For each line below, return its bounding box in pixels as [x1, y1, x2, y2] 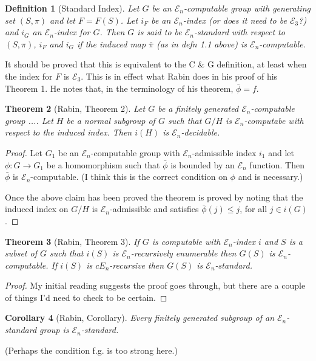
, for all [240, 202, 267, 215]
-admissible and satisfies [109, 202, 199, 215]
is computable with [152, 235, 221, 247]
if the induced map [77, 37, 146, 50]
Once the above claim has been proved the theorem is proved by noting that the [5, 190, 303, 203]
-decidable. [181, 126, 220, 139]
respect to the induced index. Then [5, 126, 132, 139]
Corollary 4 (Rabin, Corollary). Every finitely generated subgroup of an [5, 311, 274, 324]
